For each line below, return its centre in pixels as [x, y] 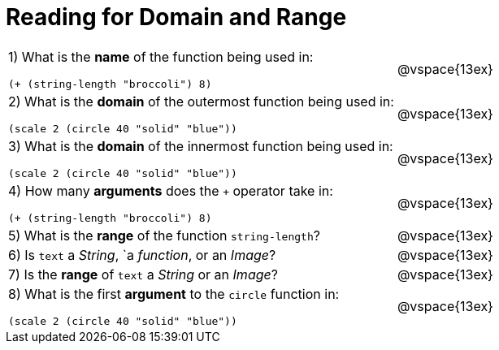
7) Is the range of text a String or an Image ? [143, 274]
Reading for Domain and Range [176, 17]
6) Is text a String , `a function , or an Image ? [142, 255]
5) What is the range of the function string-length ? [164, 235]
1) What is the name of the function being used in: [161, 56]
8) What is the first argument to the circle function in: [174, 294]
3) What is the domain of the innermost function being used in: [201, 146]
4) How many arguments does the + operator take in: [171, 190]
